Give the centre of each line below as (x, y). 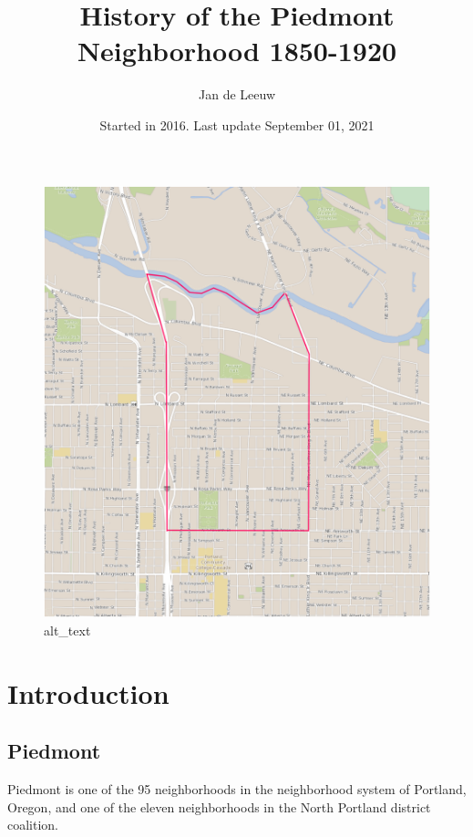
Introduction (88, 692)
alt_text (67, 630)
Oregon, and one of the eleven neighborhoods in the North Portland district (219, 806)
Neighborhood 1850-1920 (237, 51)
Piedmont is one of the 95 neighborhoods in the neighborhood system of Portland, (237, 789)
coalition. (33, 825)
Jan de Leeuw (237, 94)
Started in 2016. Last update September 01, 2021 (237, 124)
